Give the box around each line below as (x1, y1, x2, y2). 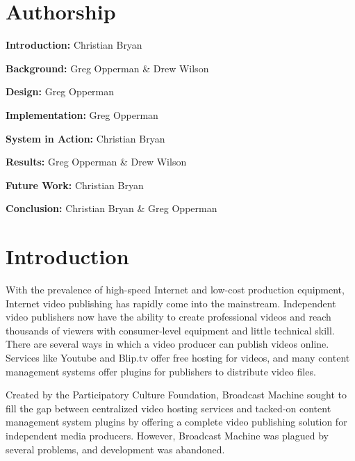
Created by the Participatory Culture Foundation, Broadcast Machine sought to (6, 387, 347, 402)
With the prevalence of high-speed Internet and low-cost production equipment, (6, 282, 345, 296)
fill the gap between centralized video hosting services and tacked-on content (6, 401, 331, 415)
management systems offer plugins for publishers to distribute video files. (6, 364, 316, 378)
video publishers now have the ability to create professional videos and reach (6, 309, 331, 324)
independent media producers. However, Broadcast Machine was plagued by (6, 428, 329, 442)
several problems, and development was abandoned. (6, 442, 225, 456)
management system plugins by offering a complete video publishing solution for (6, 414, 347, 429)
